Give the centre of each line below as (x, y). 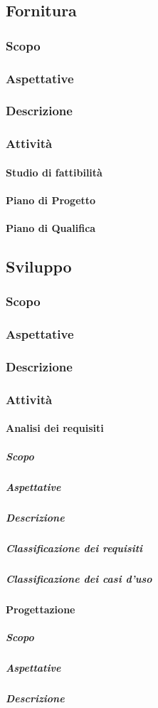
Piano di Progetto (51, 200)
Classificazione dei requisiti (74, 548)
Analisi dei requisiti (55, 428)
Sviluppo (39, 266)
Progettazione (41, 609)
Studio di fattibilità (54, 172)
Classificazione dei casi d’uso (79, 578)
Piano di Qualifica (51, 228)
